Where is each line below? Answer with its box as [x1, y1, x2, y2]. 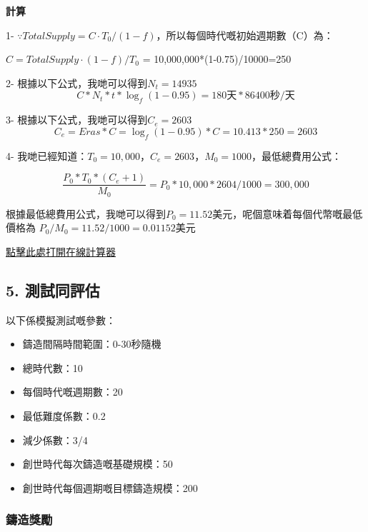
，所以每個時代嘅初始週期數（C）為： [156, 27, 334, 42]
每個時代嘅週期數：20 [22, 384, 123, 399]
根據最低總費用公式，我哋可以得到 [6, 206, 166, 221]
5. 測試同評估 [6, 278, 100, 301]
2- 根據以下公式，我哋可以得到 [6, 75, 148, 90]
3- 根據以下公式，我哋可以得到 [6, 112, 148, 127]
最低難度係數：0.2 [22, 408, 106, 423]
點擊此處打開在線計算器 [6, 244, 116, 259]
